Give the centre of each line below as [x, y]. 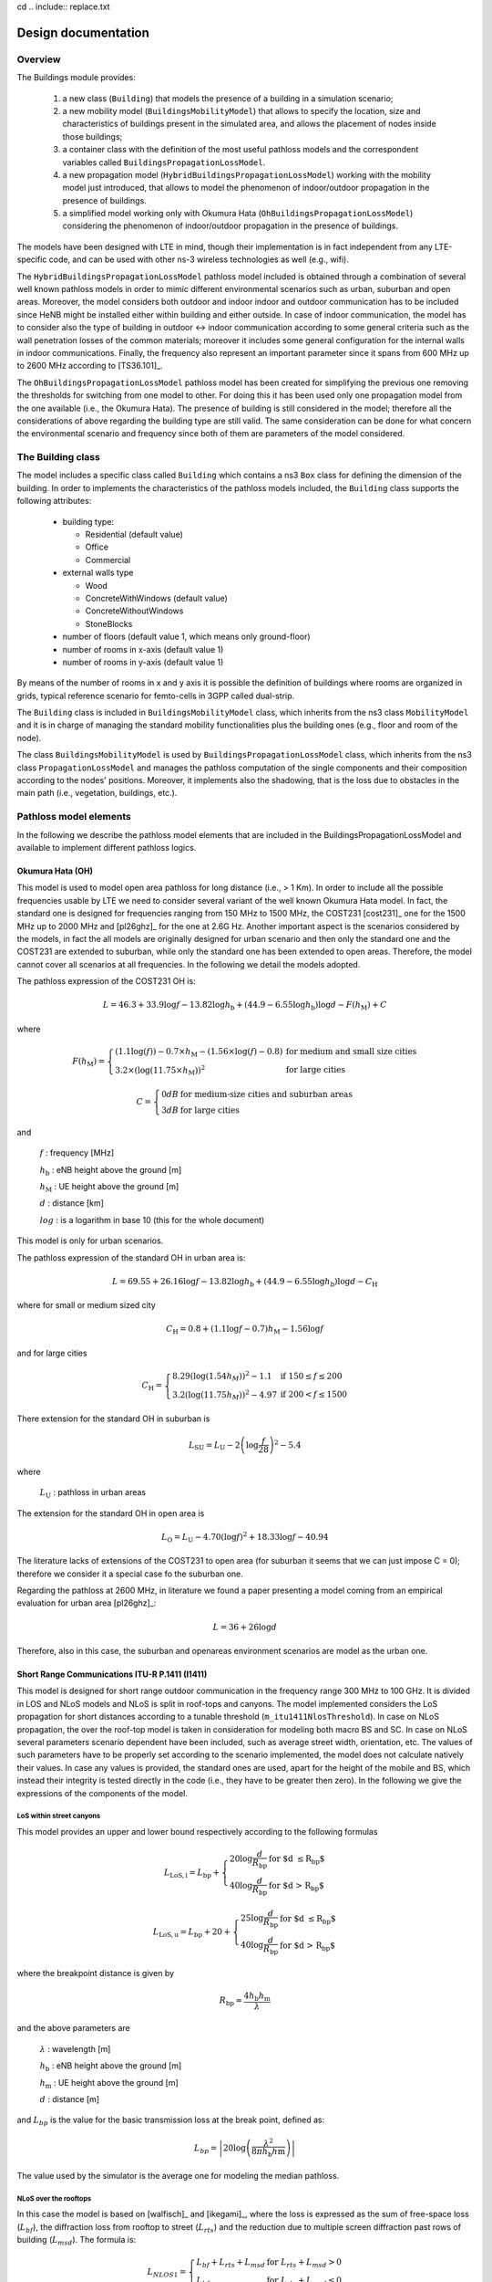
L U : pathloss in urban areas [92, 1493]
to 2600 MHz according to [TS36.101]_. [90, 366]
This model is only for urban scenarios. [90, 1240]
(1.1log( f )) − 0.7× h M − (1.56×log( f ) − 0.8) [199, 1052]
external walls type [98, 573]
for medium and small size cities [351, 1052]
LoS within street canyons [59, 1816]
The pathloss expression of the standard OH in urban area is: [131, 1257]
